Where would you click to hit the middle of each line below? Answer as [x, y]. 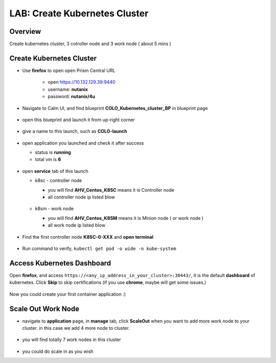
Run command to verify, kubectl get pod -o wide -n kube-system [99, 248]
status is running [53, 152]
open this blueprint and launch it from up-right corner [78, 120]
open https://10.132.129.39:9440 [82, 82]
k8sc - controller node [59, 180]
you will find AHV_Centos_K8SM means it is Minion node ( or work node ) [126, 218]
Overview [25, 31]
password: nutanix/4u [72, 97]
